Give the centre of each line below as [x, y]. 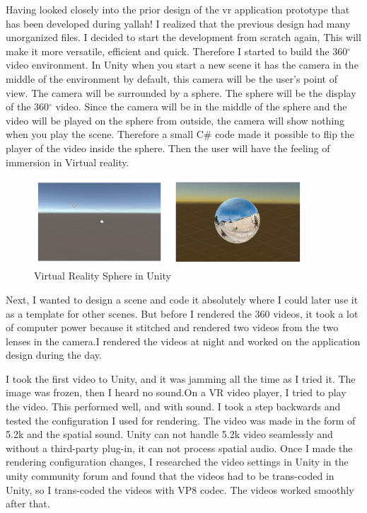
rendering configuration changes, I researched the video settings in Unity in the [177, 462]
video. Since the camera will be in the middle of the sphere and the [201, 106]
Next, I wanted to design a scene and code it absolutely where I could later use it [182, 299]
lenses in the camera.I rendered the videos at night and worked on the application [183, 341]
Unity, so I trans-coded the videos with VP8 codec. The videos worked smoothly [180, 489]
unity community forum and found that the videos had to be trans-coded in [170, 476]
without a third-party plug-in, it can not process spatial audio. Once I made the [179, 448]
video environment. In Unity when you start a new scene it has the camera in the [182, 65]
